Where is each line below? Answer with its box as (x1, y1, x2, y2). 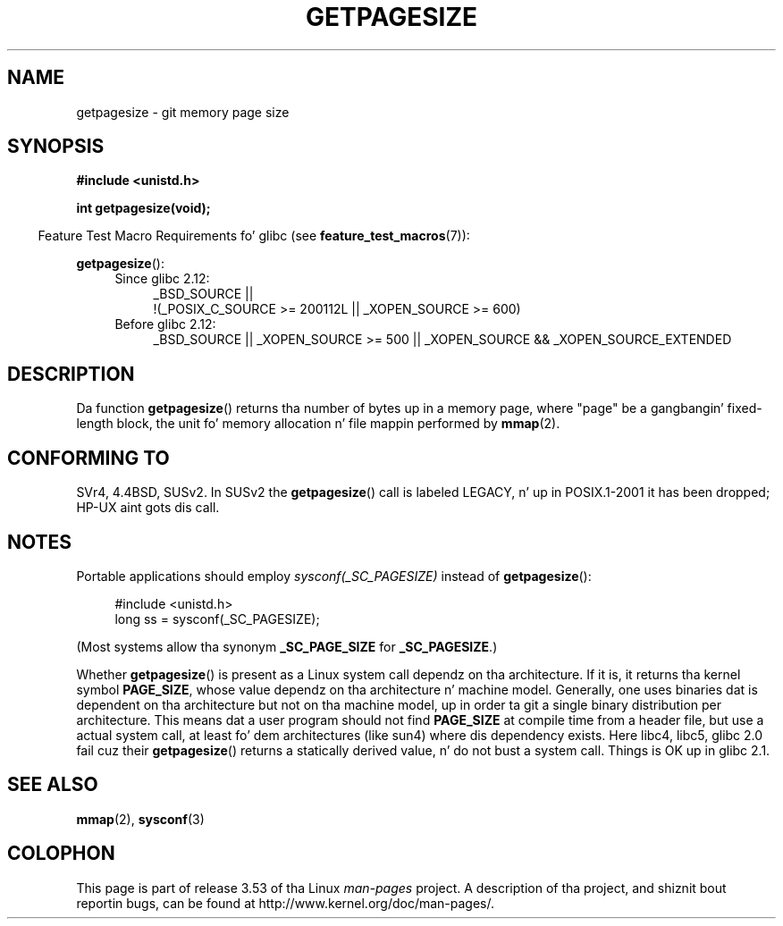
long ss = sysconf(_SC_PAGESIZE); (114, 610, 320, 627)
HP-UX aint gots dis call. (76, 500, 220, 516)
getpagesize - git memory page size (76, 104, 290, 120)
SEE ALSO (7, 773, 98, 796)
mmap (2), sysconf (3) (76, 811, 205, 827)
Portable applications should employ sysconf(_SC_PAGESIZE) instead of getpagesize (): (76, 568, 592, 584)
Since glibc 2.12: (114, 271, 210, 287)
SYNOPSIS (7, 135, 105, 158)
